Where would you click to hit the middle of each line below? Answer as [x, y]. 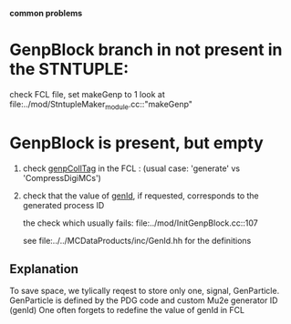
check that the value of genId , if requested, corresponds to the [140, 196]
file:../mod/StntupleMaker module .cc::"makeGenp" [101, 105]
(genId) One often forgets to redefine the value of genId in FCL [127, 310]
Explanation [44, 269]
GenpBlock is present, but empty [137, 142]
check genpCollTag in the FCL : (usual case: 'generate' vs [131, 168]
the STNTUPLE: [69, 70]
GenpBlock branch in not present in [146, 50]
